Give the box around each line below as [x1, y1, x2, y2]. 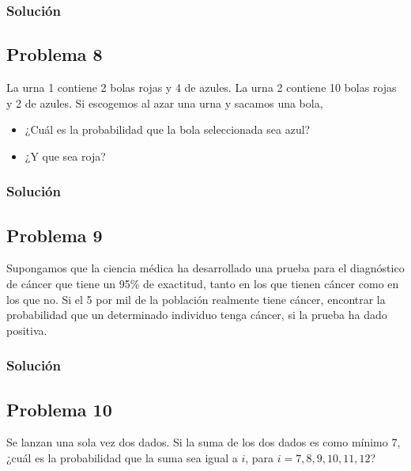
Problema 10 [6, 397, 112, 421]
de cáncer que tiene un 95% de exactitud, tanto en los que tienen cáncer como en [6, 275, 399, 292]
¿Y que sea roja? [25, 147, 106, 164]
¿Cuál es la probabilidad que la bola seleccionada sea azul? [25, 121, 311, 138]
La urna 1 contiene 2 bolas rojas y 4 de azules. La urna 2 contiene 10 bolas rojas [6, 79, 397, 96]
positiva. [6, 321, 47, 338]
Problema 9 [6, 222, 103, 247]
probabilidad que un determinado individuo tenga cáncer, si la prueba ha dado [6, 306, 387, 323]
